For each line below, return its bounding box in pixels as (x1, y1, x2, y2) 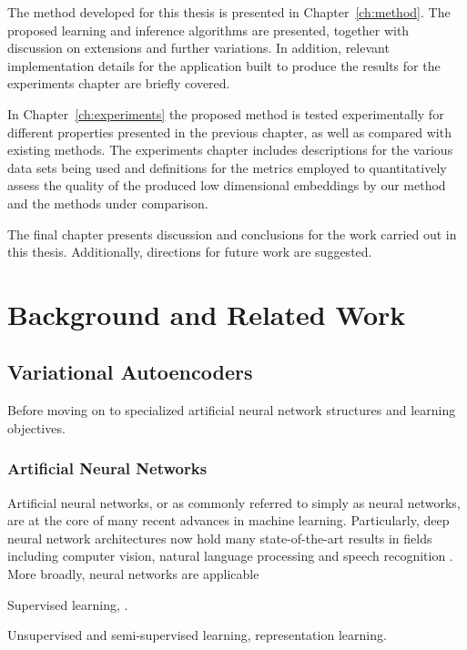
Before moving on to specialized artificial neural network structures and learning (7, 401, 456, 420)
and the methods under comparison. (7, 193, 208, 212)
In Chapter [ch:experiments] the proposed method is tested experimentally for (7, 104, 444, 123)
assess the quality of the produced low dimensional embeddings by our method (7, 176, 446, 195)
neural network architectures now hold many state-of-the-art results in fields (7, 528, 432, 547)
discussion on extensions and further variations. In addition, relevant (7, 38, 390, 57)
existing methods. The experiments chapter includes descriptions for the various (7, 140, 453, 159)
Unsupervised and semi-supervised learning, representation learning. (7, 625, 387, 645)
